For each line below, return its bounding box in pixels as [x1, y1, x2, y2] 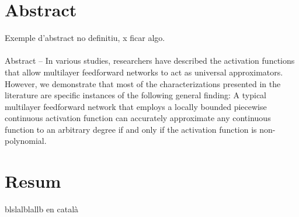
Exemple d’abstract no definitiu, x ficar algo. [5, 32, 165, 44]
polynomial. [5, 135, 47, 147]
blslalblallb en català [5, 203, 79, 215]
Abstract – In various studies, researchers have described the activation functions [5, 54, 295, 67]
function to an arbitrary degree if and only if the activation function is [5, 123, 257, 135]
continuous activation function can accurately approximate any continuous [5, 112, 271, 124]
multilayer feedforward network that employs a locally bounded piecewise [5, 100, 267, 112]
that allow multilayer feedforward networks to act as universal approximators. [5, 66, 283, 78]
